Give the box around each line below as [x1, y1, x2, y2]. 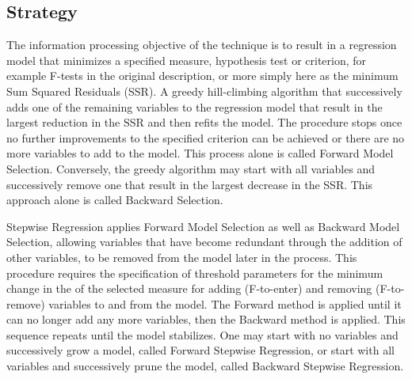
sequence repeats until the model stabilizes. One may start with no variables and [6, 326, 399, 343]
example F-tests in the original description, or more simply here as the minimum [6, 67, 399, 84]
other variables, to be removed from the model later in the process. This [6, 248, 357, 265]
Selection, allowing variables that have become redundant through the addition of [6, 233, 402, 250]
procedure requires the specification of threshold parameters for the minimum [6, 264, 383, 281]
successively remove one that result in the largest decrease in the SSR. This [6, 176, 373, 192]
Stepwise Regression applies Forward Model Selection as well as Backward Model [6, 218, 400, 234]
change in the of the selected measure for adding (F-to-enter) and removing [6, 280, 372, 297]
